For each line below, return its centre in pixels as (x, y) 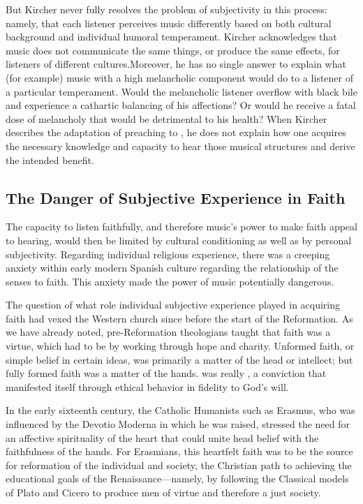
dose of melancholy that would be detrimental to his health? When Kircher (166, 118)
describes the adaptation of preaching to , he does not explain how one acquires (176, 132)
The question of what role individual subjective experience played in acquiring (173, 305)
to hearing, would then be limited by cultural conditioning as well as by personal (179, 240)
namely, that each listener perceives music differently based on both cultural (169, 23)
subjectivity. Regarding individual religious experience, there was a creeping (168, 254)
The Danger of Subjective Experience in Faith (176, 197)
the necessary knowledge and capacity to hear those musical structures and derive (180, 146)
